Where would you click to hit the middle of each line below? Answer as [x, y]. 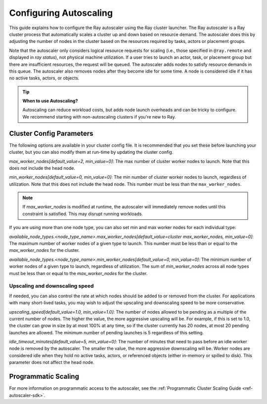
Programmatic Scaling [44, 377]
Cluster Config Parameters [51, 133]
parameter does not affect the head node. [52, 363]
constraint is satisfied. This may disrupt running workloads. [83, 214]
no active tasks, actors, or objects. [44, 78]
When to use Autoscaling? [50, 101]
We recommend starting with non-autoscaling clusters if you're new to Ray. [99, 117]
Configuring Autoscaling [61, 13]
